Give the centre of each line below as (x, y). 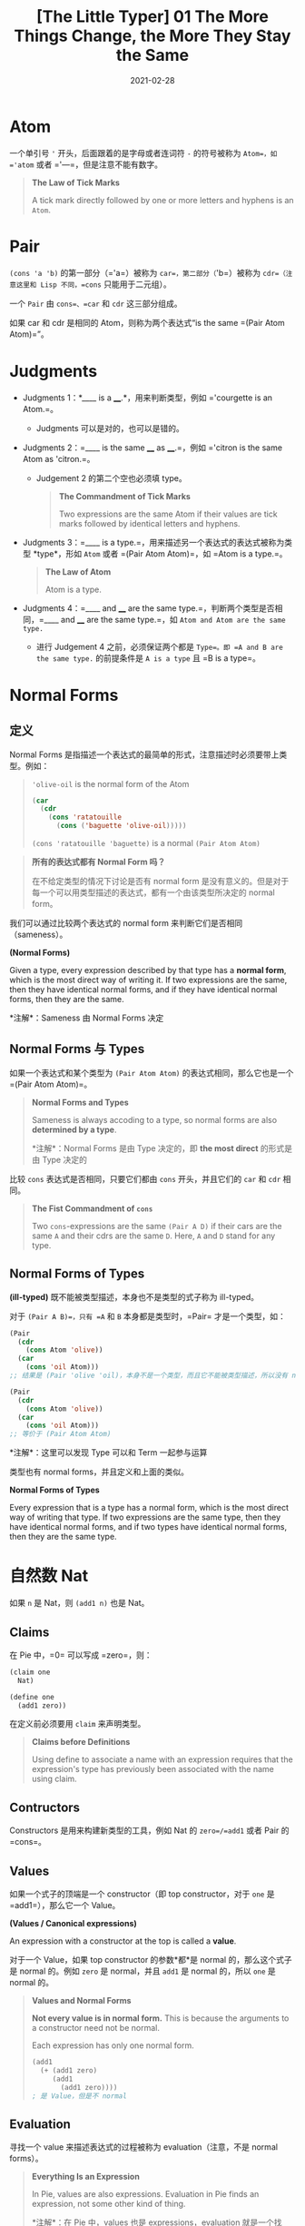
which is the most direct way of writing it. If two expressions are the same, (148, 980)
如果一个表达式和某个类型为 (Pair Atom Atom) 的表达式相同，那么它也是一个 (152, 1072)
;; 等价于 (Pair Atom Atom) (60, 1434)
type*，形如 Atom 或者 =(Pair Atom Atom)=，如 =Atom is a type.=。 (162, 553)
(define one (32, 1697)
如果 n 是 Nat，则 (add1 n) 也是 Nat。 (79, 1603)
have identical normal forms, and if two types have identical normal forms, (148, 1527)
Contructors (44, 1807)
